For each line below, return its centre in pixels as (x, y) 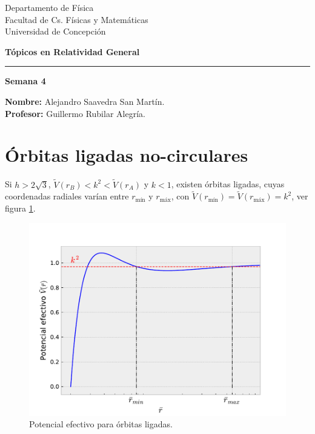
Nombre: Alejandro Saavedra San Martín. (85, 101)
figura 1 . (20, 208)
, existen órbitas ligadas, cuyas (228, 184)
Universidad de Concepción (55, 31)
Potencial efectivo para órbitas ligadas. (101, 424)
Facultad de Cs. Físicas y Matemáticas (77, 19)
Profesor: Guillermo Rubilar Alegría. (75, 113)
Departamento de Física (49, 7)
